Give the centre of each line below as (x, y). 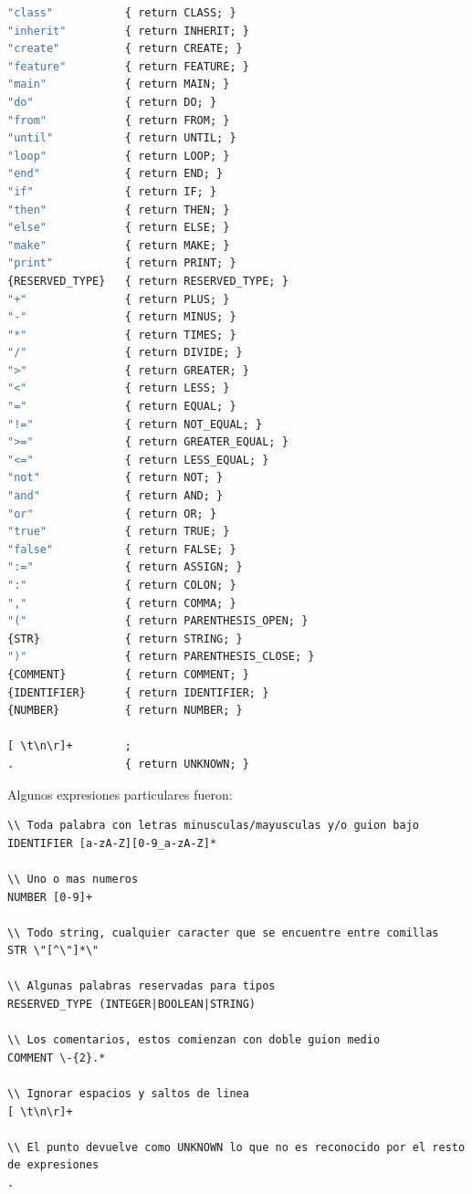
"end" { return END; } (115, 174)
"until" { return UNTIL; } (122, 138)
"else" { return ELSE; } (119, 228)
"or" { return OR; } (112, 513)
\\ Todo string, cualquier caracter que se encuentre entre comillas (223, 932)
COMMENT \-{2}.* (57, 1058)
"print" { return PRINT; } (122, 263)
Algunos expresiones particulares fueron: (120, 794)
